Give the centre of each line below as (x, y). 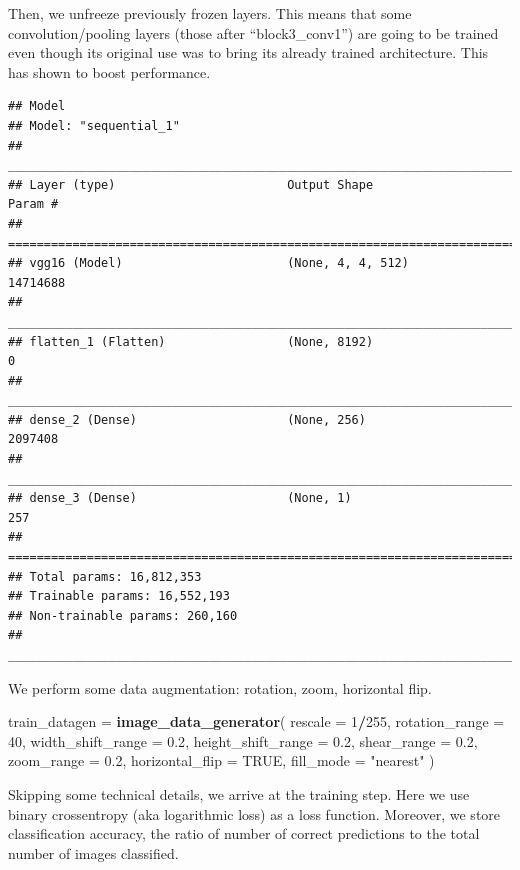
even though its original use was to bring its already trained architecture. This (248, 52)
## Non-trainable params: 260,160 (123, 615)
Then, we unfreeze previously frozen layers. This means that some (210, 13)
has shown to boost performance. (109, 71)
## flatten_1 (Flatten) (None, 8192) (191, 341)
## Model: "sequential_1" (94, 125)
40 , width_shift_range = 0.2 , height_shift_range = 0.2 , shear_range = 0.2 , (243, 740)
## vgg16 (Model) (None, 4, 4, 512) (208, 263)
